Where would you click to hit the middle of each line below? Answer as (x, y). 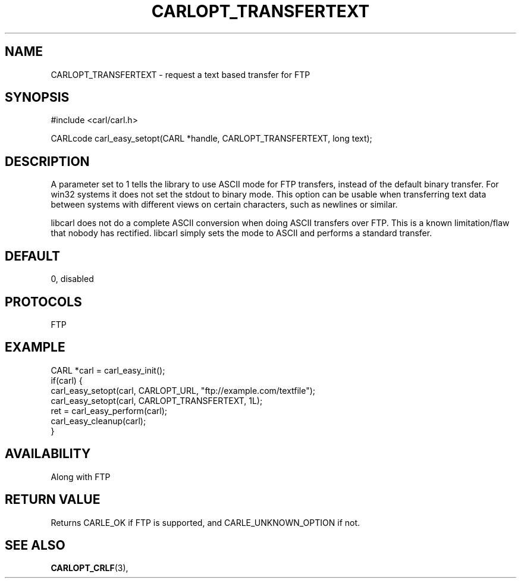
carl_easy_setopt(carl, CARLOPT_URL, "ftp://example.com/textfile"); (183, 390)
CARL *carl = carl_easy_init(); (108, 370)
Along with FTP (81, 477)
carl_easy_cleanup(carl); (98, 421)
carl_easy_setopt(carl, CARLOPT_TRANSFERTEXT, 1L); (157, 400)
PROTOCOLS (43, 302)
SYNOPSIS (37, 98)
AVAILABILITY (48, 454)
